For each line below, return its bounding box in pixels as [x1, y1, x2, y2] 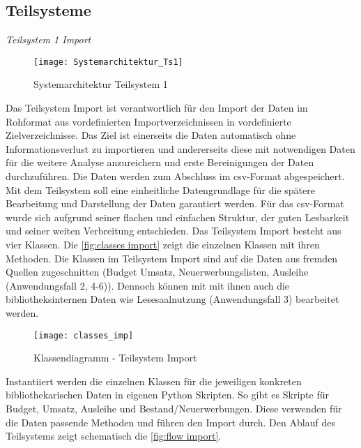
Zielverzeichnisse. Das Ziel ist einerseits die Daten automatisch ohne [6, 128, 296, 142]
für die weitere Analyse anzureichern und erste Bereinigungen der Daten [6, 155, 314, 170]
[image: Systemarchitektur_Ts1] [33, 57, 183, 67]
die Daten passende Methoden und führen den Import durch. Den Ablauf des [6, 415, 335, 429]
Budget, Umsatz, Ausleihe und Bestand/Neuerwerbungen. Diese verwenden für [6, 401, 342, 415]
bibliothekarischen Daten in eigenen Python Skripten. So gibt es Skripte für [6, 387, 329, 402]
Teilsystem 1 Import [6, 32, 91, 47]
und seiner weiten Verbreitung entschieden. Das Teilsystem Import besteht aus [6, 223, 341, 238]
